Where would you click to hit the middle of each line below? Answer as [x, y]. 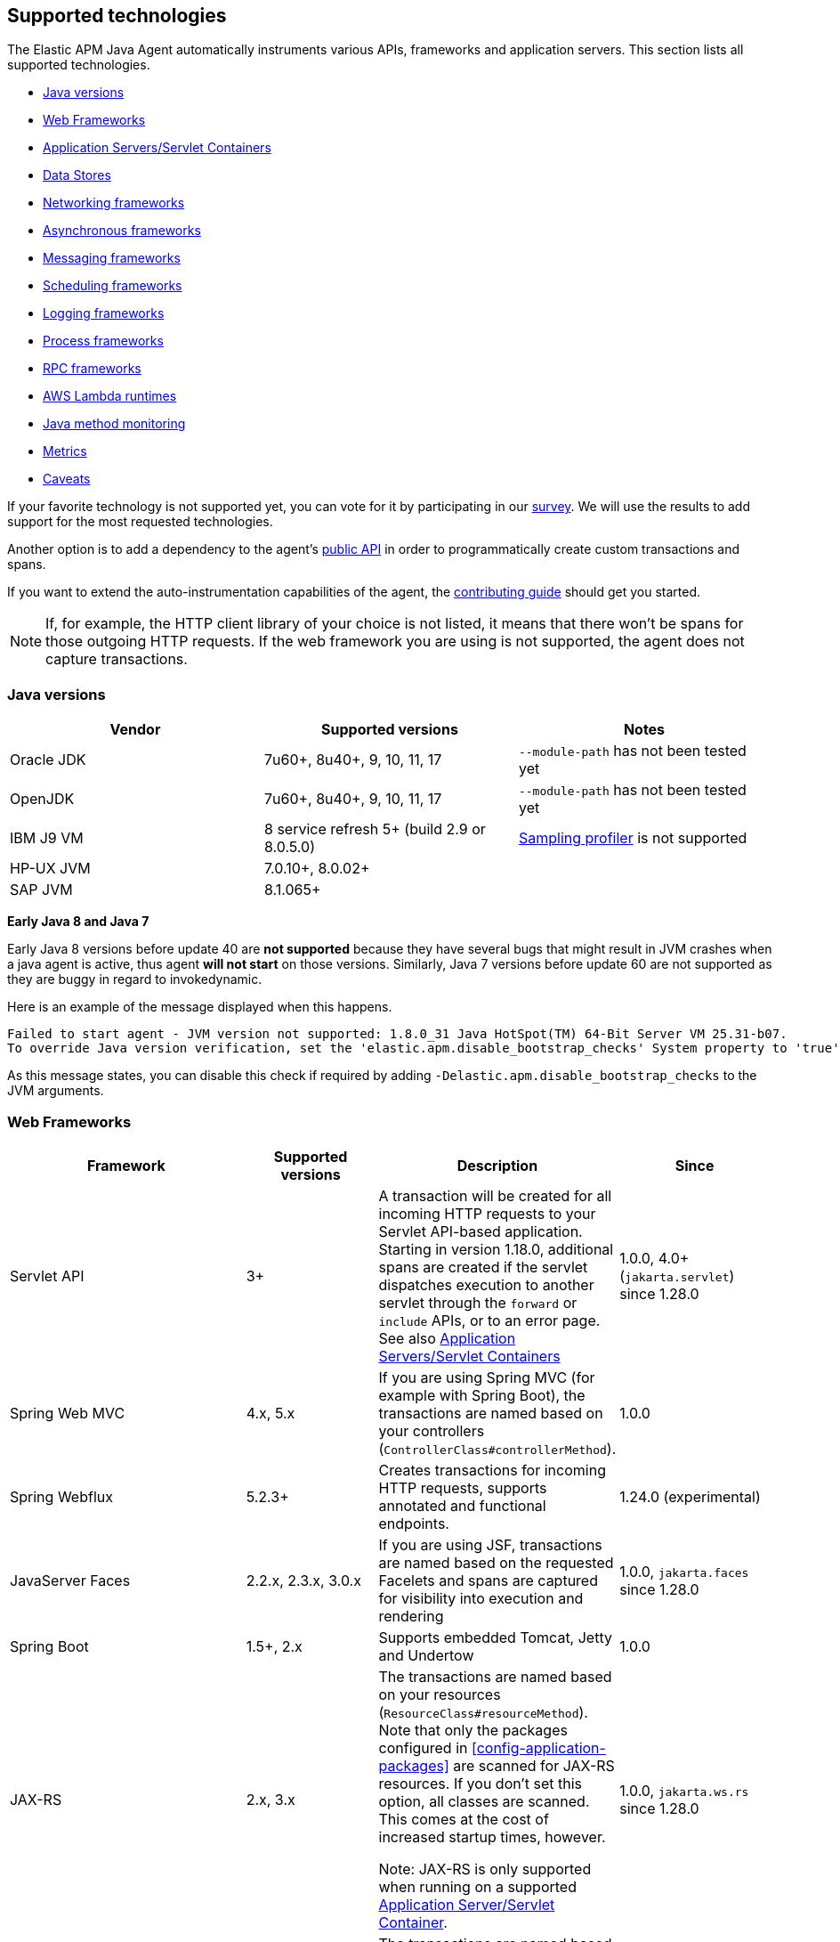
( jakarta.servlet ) [677, 1276]
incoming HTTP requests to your [487, 1213]
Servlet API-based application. [481, 1231]
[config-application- [538, 1747]
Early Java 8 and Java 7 [78, 922]
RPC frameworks [92, 369]
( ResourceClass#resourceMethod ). [483, 1712]
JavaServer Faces [70, 1580]
